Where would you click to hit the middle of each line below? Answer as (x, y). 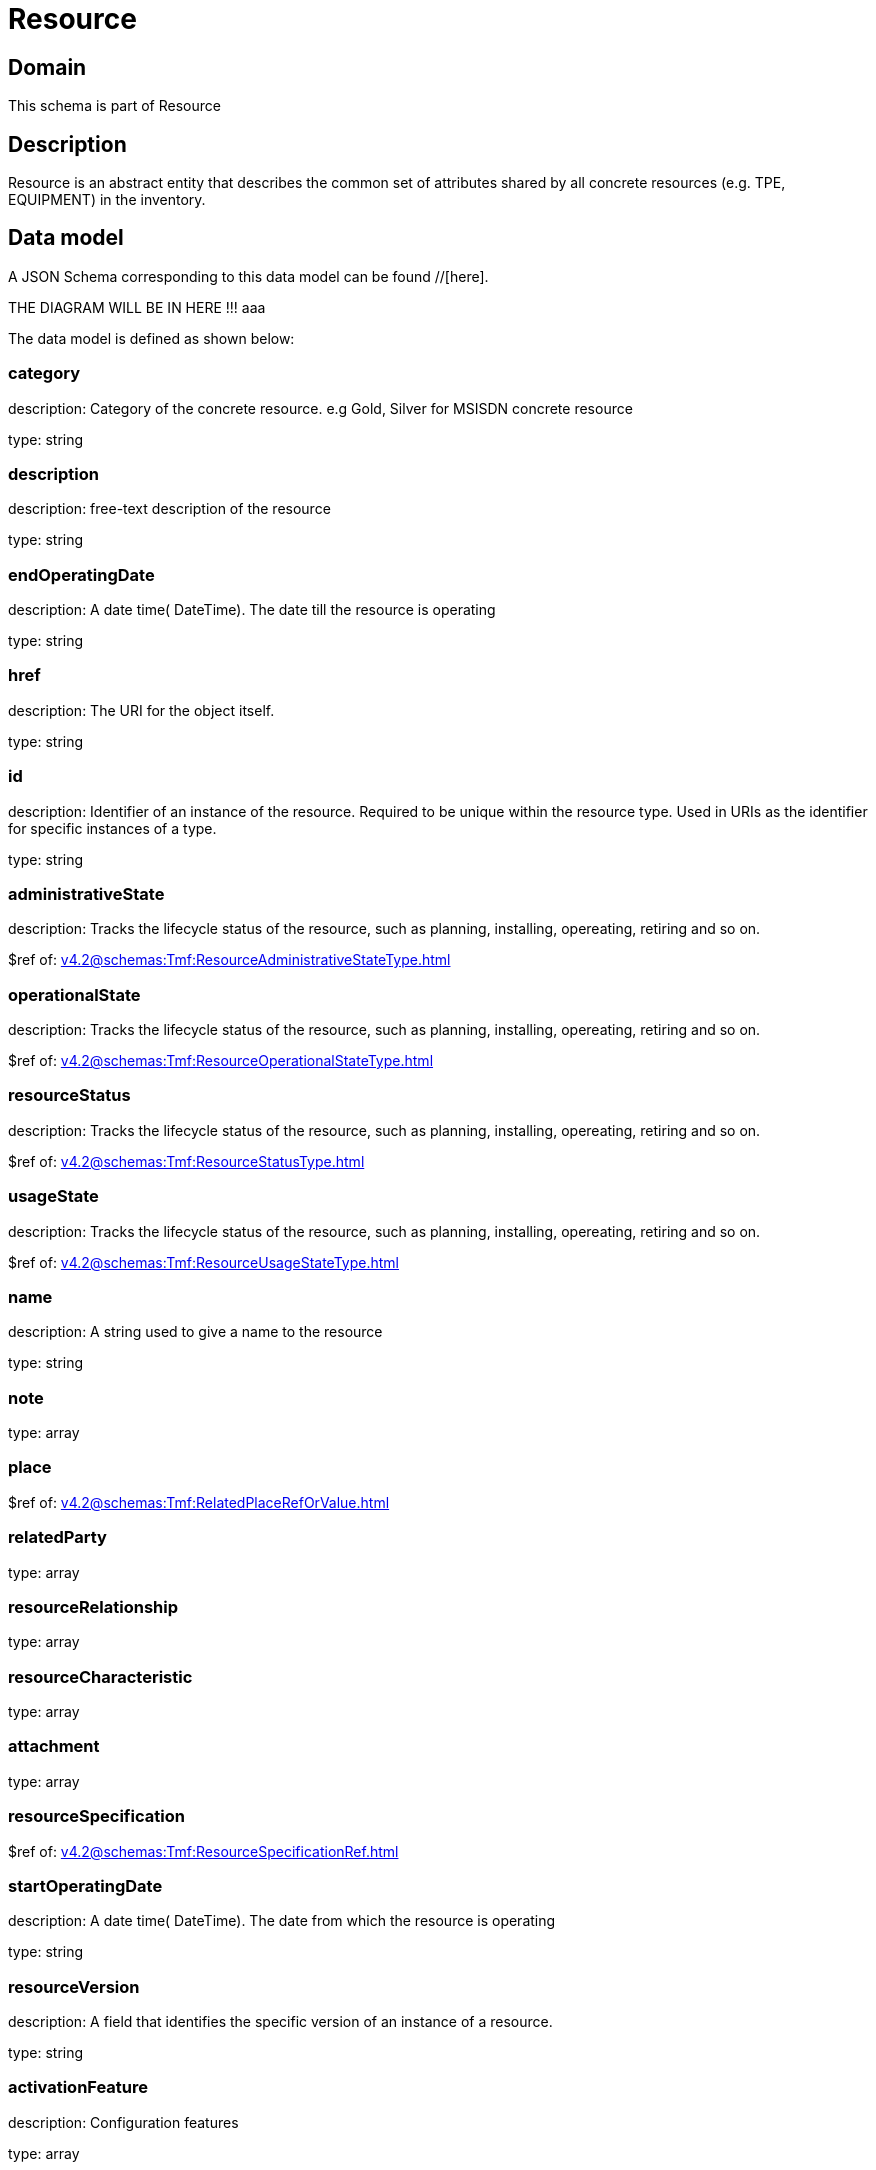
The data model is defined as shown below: (151, 338)
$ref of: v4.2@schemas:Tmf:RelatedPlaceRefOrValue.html (199, 1502)
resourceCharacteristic (100, 1676)
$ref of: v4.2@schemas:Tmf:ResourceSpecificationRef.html (203, 1851)
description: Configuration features (123, 2122)
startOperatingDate (85, 1885)
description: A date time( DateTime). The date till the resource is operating (252, 610)
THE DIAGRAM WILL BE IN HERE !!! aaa (137, 307)
